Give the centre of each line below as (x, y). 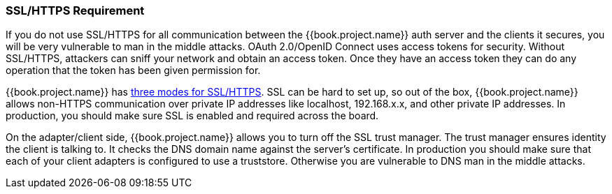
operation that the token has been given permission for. (133, 70)
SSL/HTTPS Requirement (75, 10)
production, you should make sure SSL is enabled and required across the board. (192, 116)
